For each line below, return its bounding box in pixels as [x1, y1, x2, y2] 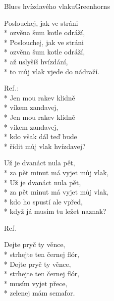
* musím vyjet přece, [4, 278, 67, 288]
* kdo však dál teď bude [4, 131, 77, 142]
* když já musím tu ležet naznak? [4, 206, 107, 216]
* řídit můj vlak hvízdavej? [4, 141, 86, 151]
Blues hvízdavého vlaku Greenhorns [4, 1, 110, 11]
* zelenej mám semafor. [4, 288, 75, 298]
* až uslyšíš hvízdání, [4, 56, 68, 66]
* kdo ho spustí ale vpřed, [4, 196, 83, 206]
